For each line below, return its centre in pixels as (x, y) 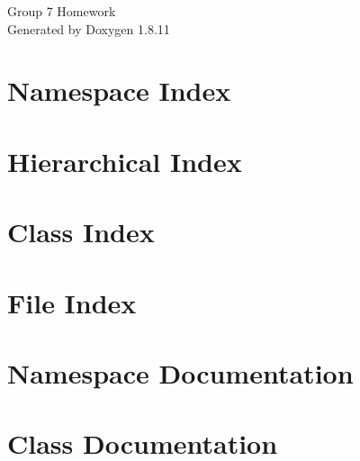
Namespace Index (119, 90)
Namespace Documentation (180, 372)
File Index (72, 302)
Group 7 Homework (62, 11)
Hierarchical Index (125, 161)
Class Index (81, 232)
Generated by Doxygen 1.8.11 (89, 28)
